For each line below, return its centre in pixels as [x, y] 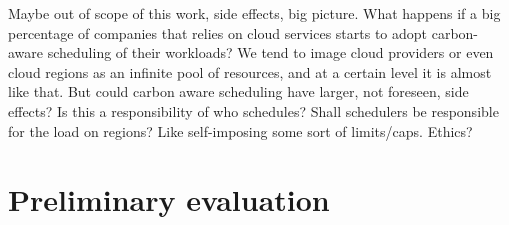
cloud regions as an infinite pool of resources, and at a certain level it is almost [250, 71]
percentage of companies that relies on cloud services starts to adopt [218, 32]
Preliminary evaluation [169, 199]
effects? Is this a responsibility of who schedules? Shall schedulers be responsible [253, 110]
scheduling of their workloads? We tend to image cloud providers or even [270, 52]
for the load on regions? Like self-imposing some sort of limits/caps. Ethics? [240, 130]
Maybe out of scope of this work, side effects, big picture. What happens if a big [254, 13]
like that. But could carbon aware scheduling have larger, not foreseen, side [238, 91]
